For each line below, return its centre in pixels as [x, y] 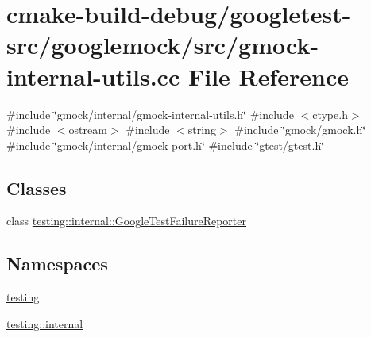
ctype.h [330, 114]
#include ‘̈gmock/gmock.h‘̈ [300, 130]
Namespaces [57, 264]
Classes [37, 188]
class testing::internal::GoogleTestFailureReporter [126, 221]
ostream [88, 130]
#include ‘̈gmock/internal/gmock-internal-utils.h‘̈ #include [150, 114]
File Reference [269, 76]
